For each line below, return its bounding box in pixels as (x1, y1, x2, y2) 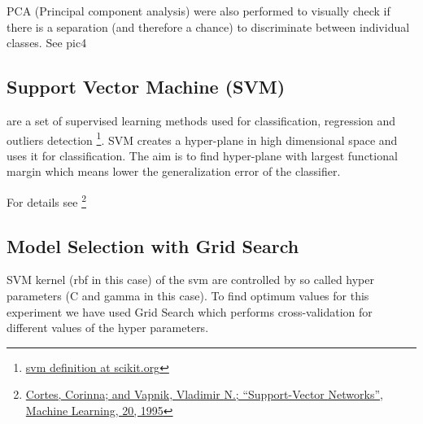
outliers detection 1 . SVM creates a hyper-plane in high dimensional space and (7, 129, 398, 148)
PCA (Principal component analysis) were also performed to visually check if (7, 2, 390, 19)
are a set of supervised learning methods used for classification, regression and (7, 111, 396, 129)
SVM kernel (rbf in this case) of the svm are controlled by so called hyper (7, 271, 374, 288)
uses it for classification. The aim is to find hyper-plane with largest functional (7, 146, 398, 164)
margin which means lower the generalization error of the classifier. (7, 163, 341, 180)
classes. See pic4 (7, 34, 87, 51)
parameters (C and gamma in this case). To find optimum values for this (7, 287, 369, 304)
